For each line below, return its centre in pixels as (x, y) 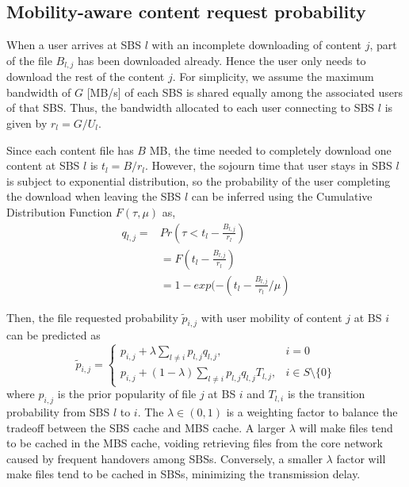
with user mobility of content (271, 317)
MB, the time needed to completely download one (270, 150)
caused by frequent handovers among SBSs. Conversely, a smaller (164, 458)
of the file (29, 60)
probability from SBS (58, 412)
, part (383, 45)
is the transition (326, 394)
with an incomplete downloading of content (256, 45)
